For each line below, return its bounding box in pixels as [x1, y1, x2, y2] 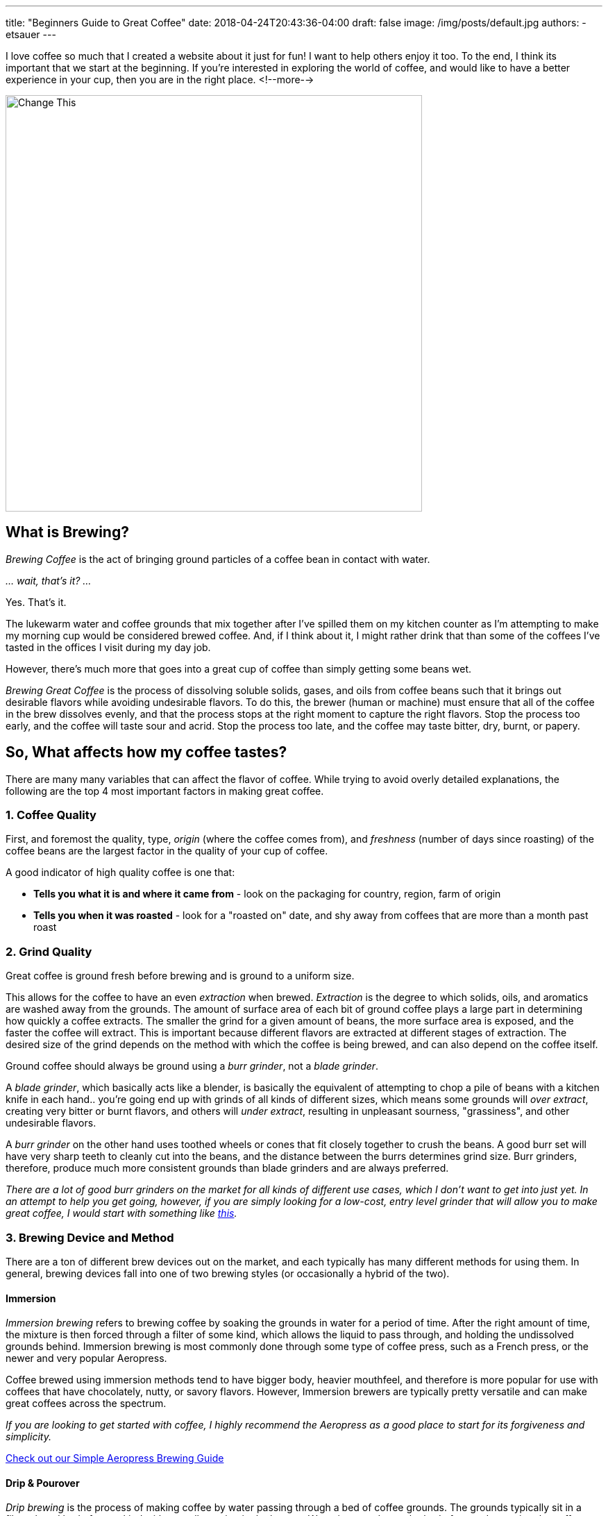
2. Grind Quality [6, 944, 92, 959]
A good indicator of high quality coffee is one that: [6, 866, 235, 879]
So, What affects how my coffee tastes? [6, 743, 287, 761]
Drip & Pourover [6, 1476, 80, 1489]
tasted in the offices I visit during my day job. [6, 641, 211, 653]
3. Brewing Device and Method [6, 1230, 174, 1245]
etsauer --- [6, 28, 56, 40]
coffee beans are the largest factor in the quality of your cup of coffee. [6, 845, 328, 857]
